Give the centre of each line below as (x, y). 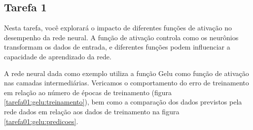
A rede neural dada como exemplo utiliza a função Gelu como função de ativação (126, 73)
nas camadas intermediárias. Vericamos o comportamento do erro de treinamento (126, 83)
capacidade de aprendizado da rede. (58, 56)
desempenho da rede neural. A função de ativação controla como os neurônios (121, 37)
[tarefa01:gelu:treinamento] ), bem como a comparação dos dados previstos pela (123, 102)
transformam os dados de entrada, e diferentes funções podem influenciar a (117, 47)
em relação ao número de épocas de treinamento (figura (88, 92)
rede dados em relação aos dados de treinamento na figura (92, 111)
